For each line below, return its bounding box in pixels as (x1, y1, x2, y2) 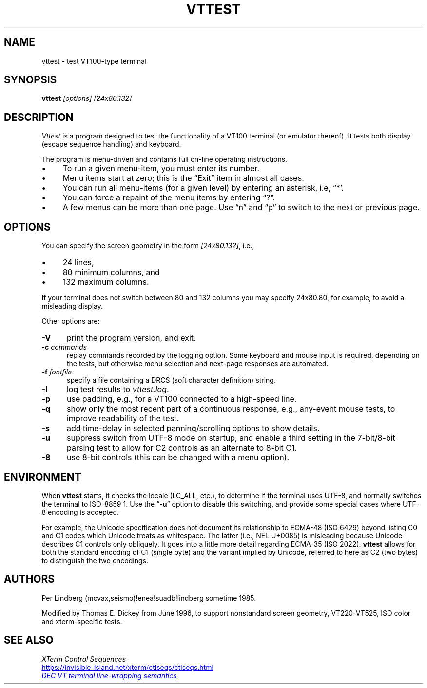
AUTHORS (4, 573, 55, 586)
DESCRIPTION (4, 111, 74, 123)
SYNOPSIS (4, 74, 57, 86)
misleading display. (41, 302, 103, 311)
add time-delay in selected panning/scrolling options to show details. (66, 423, 320, 433)
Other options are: (41, 317, 100, 326)
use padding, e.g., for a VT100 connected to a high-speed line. (66, 394, 297, 404)
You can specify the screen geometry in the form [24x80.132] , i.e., (41, 241, 254, 250)
